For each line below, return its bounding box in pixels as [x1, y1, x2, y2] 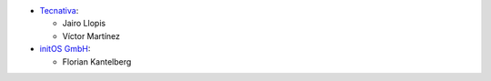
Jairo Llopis [62, 18, 106, 29]
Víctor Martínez [62, 30, 121, 41]
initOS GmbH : [39, 44, 91, 55]
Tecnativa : [39, 5, 79, 15]
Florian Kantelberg [62, 56, 132, 67]
